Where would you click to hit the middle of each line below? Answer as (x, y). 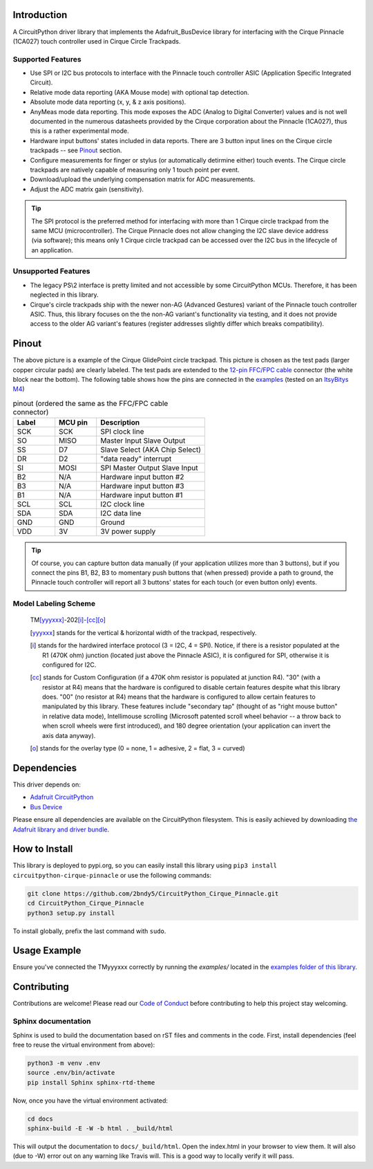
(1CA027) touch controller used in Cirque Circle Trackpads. (97, 41)
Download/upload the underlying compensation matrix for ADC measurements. (143, 179)
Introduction (40, 15)
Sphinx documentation (52, 1022)
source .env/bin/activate (71, 1073)
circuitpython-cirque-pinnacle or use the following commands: (112, 875)
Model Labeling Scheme (54, 604)
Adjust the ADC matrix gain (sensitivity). (87, 189)
